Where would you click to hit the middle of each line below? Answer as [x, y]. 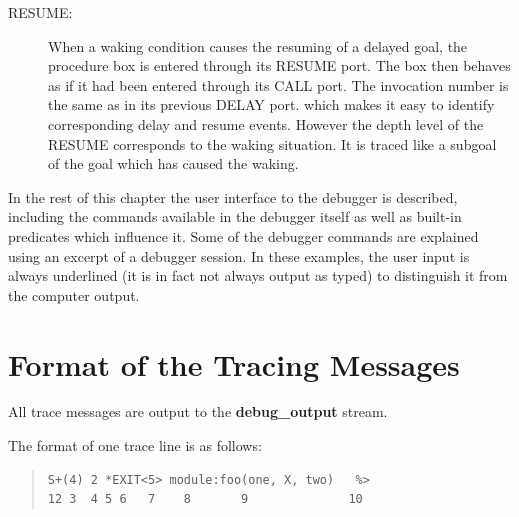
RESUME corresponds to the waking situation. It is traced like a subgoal [272, 143]
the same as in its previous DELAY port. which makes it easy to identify [271, 104]
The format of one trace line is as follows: [135, 445]
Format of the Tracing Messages [234, 363]
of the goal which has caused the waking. [173, 163]
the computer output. [74, 294]
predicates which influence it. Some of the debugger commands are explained [243, 235]
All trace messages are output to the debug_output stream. [198, 411]
